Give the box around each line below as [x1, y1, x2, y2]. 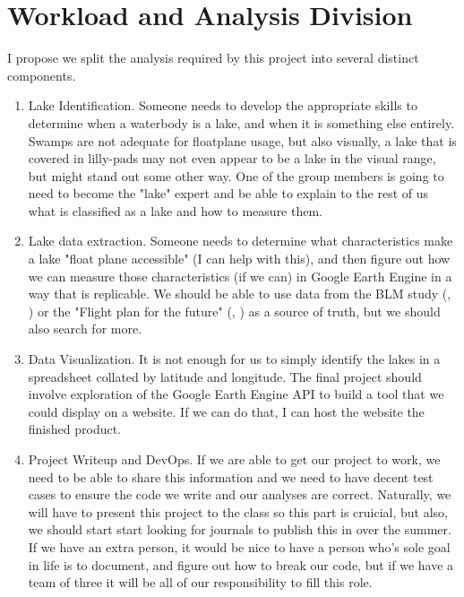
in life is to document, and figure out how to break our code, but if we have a [28, 555, 454, 574]
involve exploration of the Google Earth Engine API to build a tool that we [28, 385, 444, 403]
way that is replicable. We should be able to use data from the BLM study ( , [28, 284, 451, 303]
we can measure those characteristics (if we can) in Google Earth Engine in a [28, 266, 452, 285]
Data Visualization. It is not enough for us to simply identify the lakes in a [28, 350, 441, 368]
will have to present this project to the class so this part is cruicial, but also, [28, 502, 448, 521]
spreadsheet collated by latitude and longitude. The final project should [28, 367, 422, 385]
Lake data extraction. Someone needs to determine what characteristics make [28, 231, 453, 250]
